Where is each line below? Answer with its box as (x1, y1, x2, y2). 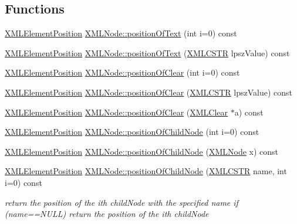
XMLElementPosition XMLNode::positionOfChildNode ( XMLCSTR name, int (5, 165, 287, 177)
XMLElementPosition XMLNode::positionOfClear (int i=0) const (5, 66, 240, 79)
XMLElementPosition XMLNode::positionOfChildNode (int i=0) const (5, 125, 259, 138)
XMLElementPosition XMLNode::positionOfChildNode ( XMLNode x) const (5, 145, 279, 157)
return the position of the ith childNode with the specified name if (5, 196, 238, 208)
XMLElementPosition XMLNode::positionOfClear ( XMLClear (5, 106, 228, 118)
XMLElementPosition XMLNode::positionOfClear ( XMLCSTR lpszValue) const (5, 86, 293, 98)
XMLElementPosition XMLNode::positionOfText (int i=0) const (5, 27, 237, 39)
